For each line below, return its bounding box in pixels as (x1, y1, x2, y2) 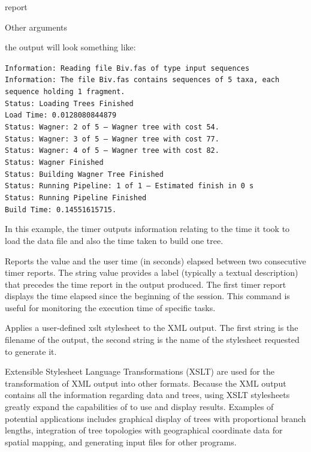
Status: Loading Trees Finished (5, 99, 134, 108)
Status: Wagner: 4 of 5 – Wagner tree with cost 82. (5, 146, 219, 155)
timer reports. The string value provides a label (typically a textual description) (5, 266, 298, 279)
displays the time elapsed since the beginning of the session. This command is (5, 290, 290, 302)
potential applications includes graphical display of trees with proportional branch (5, 412, 306, 424)
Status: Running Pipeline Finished (5, 194, 147, 202)
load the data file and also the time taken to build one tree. (5, 234, 224, 246)
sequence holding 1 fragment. (5, 88, 125, 97)
